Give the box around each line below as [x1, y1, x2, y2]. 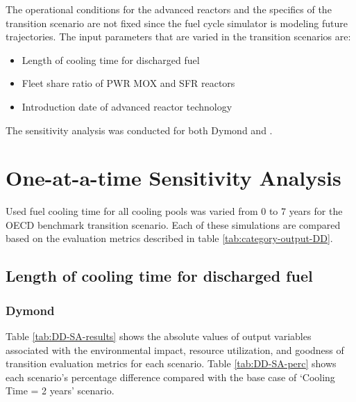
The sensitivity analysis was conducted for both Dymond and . [6, 122, 273, 137]
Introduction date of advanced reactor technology [22, 99, 232, 113]
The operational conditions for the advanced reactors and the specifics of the [6, 2, 332, 16]
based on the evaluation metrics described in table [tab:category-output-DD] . [6, 231, 333, 246]
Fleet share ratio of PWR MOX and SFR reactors [22, 76, 235, 90]
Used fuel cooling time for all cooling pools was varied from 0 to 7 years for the [6, 204, 343, 218]
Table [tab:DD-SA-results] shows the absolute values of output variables [6, 329, 312, 344]
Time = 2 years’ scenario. [6, 383, 115, 398]
